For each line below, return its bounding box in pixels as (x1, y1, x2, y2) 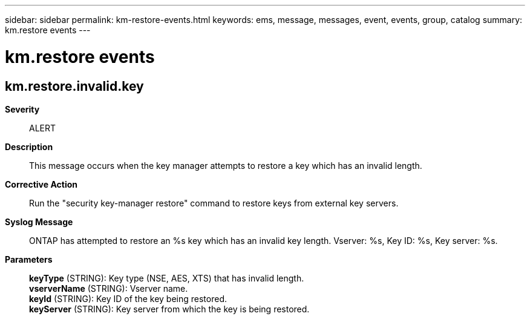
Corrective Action (5, 179, 77, 189)
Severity (5, 104, 40, 114)
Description (5, 141, 53, 152)
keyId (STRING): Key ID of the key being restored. (29, 293, 227, 304)
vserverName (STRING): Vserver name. (29, 283, 188, 294)
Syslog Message (5, 216, 73, 227)
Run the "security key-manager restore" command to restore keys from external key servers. (29, 197, 399, 208)
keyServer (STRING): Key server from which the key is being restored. (29, 303, 310, 314)
